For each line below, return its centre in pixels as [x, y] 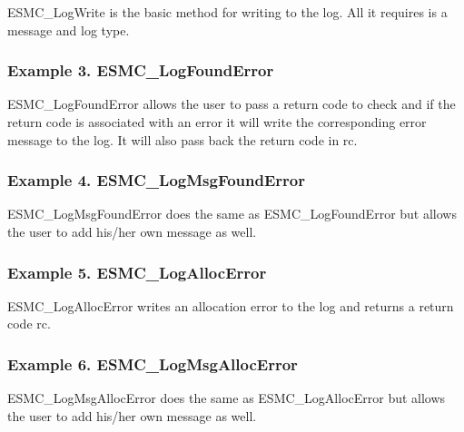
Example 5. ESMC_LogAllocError [137, 272]
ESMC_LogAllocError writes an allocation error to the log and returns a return [231, 305]
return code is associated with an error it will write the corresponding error [217, 122]
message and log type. [69, 29]
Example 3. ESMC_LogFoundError [141, 70]
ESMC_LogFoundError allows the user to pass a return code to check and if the [232, 104]
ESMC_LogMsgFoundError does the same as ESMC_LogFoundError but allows [232, 214]
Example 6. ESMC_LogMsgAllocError [153, 363]
